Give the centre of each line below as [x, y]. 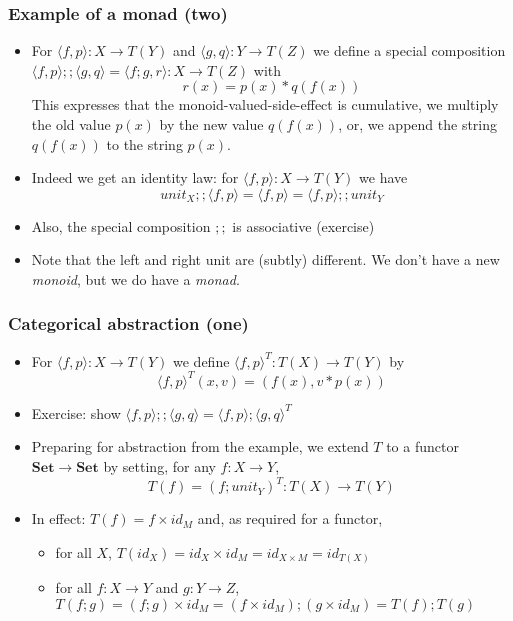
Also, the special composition [121, 225]
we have [383, 177]
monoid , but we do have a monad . [135, 278]
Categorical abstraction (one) [128, 323]
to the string [144, 143]
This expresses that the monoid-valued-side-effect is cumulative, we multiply [265, 104]
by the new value [211, 124]
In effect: [58, 518]
